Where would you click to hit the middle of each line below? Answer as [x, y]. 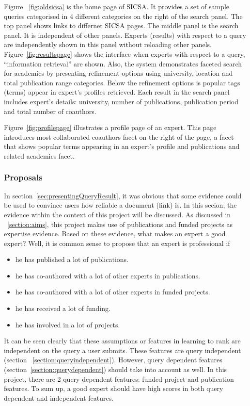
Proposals [23, 177]
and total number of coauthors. [50, 111]
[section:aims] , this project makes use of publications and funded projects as [120, 224]
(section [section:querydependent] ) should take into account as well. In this [116, 369]
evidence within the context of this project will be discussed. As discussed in [117, 214]
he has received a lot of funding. [63, 308]
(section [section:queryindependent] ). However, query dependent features [113, 360]
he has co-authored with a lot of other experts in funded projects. [113, 292]
